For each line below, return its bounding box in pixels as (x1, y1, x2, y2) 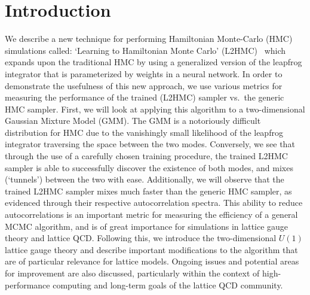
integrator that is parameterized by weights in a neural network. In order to (5, 67, 283, 80)
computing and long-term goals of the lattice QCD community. (53, 278, 283, 291)
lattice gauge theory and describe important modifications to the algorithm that (5, 243, 298, 256)
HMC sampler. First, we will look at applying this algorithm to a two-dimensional (5, 102, 305, 115)
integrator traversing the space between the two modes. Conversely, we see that (5, 138, 295, 150)
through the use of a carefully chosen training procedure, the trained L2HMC (5, 150, 288, 162)
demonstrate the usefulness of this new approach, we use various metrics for (5, 79, 283, 92)
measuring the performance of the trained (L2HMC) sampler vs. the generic (5, 91, 284, 104)
